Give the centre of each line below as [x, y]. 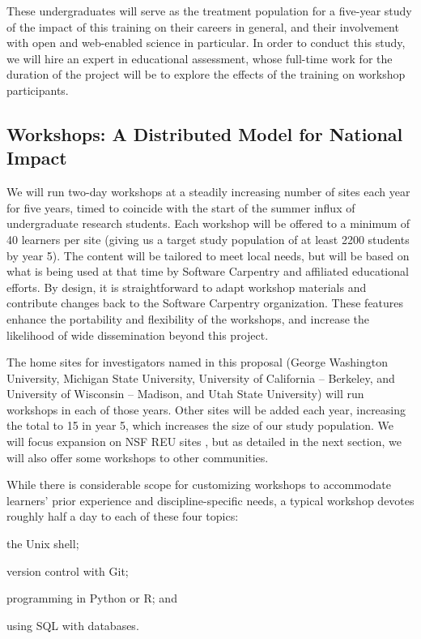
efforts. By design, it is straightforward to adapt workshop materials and [187, 287]
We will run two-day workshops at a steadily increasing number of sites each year [208, 192]
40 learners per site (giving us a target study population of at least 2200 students [208, 239]
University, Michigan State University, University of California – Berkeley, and [201, 377]
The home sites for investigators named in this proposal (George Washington [197, 362]
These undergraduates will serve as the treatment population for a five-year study [209, 11]
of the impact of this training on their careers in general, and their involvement [203, 26]
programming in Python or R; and [92, 598]
